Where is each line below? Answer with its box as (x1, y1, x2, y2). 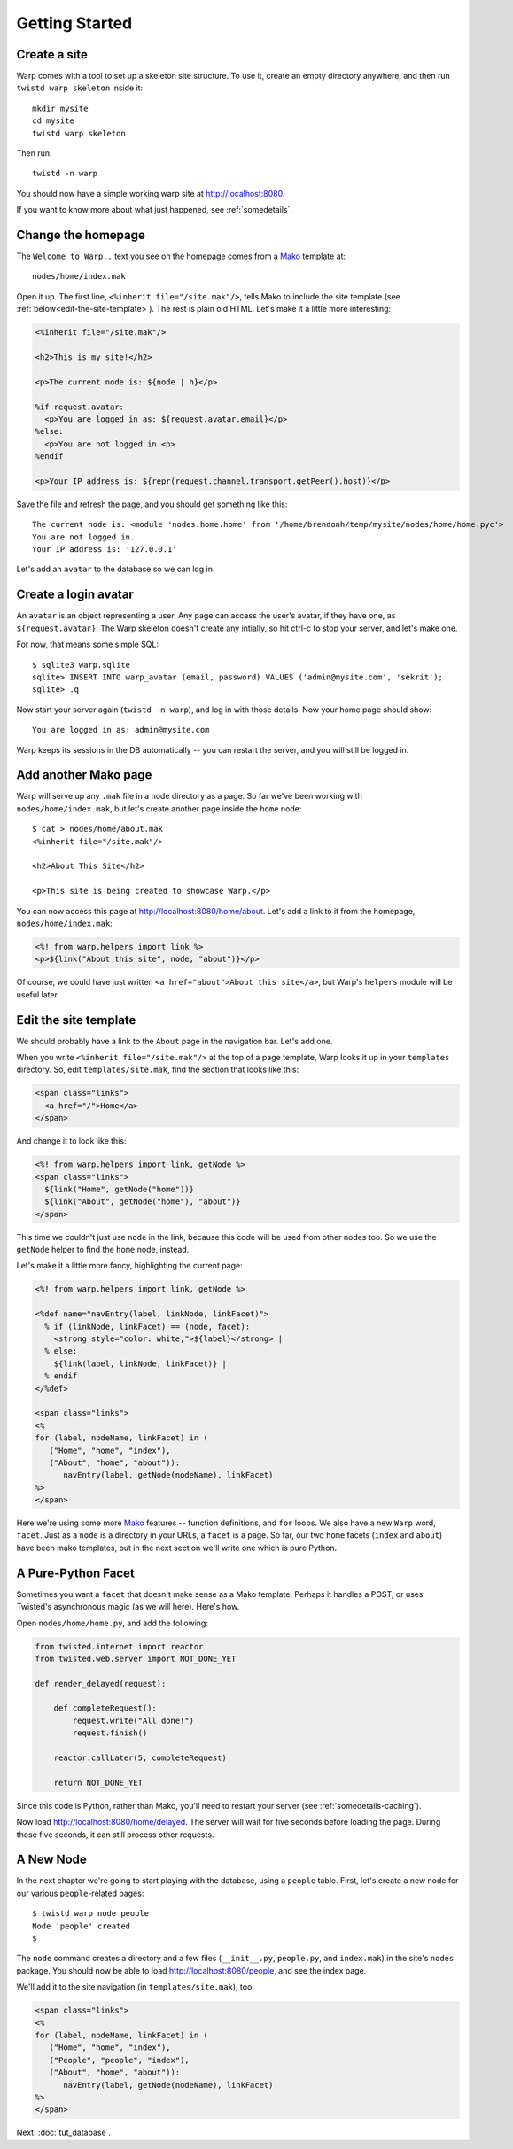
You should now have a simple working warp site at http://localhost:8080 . (16, 188, 285, 198)
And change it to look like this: (16, 1136, 127, 1146)
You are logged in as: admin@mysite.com (32, 725, 210, 735)
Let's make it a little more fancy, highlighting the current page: (16, 1261, 243, 1271)
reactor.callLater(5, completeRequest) (53, 1753, 228, 1763)
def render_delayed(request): (35, 1679, 167, 1688)
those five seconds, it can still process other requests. (16, 1829, 214, 1840)
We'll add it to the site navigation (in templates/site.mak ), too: (16, 1982, 254, 1992)
